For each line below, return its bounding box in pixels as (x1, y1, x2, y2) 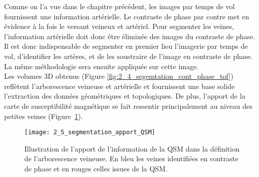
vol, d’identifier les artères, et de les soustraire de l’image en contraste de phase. (4, 50, 253, 61)
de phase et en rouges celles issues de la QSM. (24, 163, 168, 173)
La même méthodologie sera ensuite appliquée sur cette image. (4, 61, 199, 71)
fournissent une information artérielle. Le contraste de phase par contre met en (4, 11, 249, 21)
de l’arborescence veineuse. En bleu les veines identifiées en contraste (24, 153, 239, 164)
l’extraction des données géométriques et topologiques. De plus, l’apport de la (4, 91, 246, 101)
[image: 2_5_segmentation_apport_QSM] (24, 129, 155, 136)
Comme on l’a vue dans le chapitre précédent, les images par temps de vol (4, 1, 235, 11)
